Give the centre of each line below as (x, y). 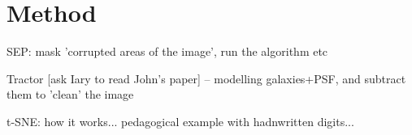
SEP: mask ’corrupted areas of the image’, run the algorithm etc (167, 51)
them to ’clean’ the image (70, 94)
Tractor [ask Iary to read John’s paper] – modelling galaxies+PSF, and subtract (206, 78)
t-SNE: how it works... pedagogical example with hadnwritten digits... (180, 121)
